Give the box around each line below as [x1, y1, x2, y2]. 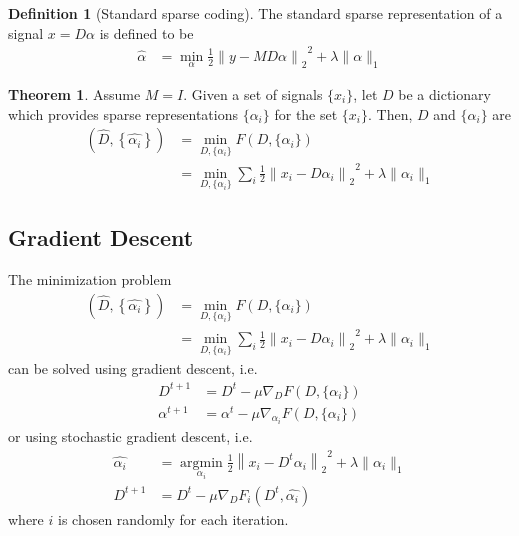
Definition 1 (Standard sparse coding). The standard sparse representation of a [8, 3, 503, 23]
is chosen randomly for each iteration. [57, 508, 289, 529]
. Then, [368, 103, 413, 124]
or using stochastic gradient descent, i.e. [8, 426, 253, 447]
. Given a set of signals [183, 83, 323, 104]
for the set [274, 103, 338, 124]
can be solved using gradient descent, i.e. [8, 358, 258, 379]
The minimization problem [8, 269, 172, 290]
